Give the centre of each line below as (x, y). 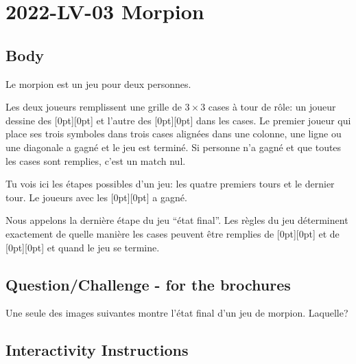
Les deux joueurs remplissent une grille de (94, 107)
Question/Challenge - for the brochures (148, 284)
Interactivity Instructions (97, 350)
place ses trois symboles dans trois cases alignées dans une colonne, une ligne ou (174, 134)
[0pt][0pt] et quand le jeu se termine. (83, 247)
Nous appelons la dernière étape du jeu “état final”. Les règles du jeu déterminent (177, 220)
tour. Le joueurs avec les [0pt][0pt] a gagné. (96, 197)
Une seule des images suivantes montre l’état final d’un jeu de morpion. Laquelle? (177, 313)
